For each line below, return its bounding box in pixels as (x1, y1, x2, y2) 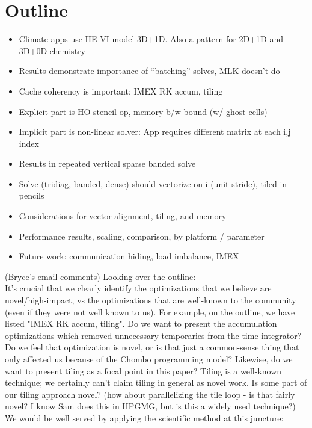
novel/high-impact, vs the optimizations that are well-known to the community (5, 294, 296, 306)
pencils (19, 189, 44, 202)
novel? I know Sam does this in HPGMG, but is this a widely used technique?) (5, 400, 296, 412)
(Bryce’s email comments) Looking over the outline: (5, 270, 196, 282)
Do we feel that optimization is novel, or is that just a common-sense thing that (5, 341, 299, 353)
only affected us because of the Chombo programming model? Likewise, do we (5, 353, 293, 365)
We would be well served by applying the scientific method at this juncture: (5, 411, 284, 424)
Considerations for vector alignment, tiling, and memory (19, 209, 227, 222)
